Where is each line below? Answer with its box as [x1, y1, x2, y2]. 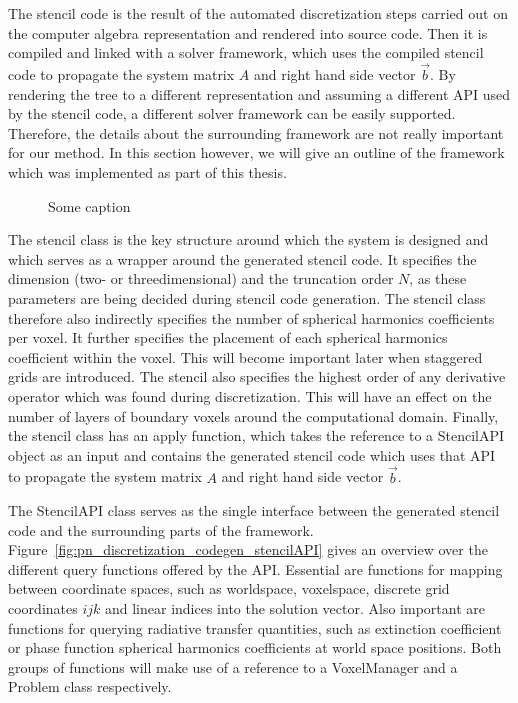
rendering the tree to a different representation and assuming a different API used [8, 83, 511, 104]
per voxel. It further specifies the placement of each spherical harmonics [8, 327, 448, 348]
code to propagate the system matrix [8, 64, 235, 84]
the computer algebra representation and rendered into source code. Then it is [8, 22, 488, 43]
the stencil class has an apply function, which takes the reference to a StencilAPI [8, 425, 505, 446]
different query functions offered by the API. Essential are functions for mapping [8, 558, 503, 579]
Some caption [48, 195, 131, 216]
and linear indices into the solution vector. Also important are [104, 598, 485, 619]
